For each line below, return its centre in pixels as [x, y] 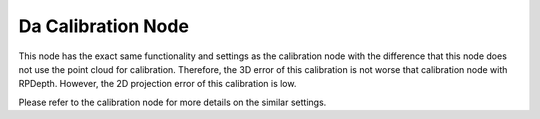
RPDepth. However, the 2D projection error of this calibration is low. [157, 84]
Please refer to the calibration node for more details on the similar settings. [172, 102]
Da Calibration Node [104, 26]
